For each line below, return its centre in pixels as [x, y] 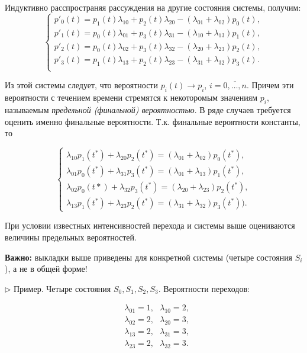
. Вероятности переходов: [204, 288]
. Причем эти [270, 85]
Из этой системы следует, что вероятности [81, 85]
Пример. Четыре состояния [62, 288]
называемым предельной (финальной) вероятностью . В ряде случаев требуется [148, 110]
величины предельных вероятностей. [71, 237]
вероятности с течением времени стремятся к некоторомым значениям [131, 97]
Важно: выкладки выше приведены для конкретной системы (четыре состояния [149, 257]
